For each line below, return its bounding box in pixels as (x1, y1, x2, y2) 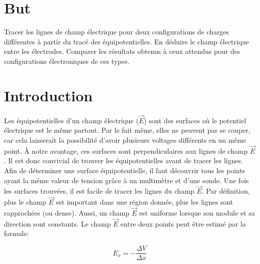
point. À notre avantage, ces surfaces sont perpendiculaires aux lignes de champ (4, 145, 248, 156)
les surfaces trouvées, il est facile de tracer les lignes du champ (4, 186, 195, 196)
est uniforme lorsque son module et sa (139, 208, 255, 218)
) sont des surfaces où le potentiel (144, 115, 247, 125)
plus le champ (4, 197, 46, 207)
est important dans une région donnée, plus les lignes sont (56, 197, 233, 207)
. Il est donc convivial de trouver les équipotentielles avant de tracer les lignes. (4, 155, 243, 166)
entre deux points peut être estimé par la (120, 218, 246, 229)
